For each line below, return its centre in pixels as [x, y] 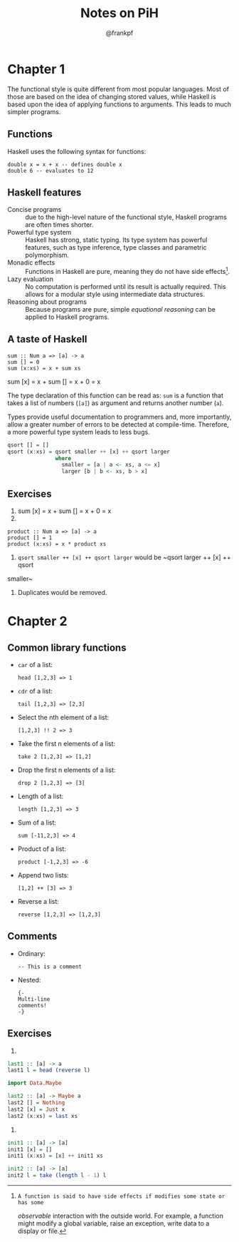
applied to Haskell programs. [67, 317]
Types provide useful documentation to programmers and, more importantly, [119, 417]
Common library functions [67, 647]
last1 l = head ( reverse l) [49, 1070]
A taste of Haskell [47, 339]
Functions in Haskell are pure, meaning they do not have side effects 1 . [127, 271]
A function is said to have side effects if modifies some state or [121, 1196]
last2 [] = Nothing [36, 1103]
